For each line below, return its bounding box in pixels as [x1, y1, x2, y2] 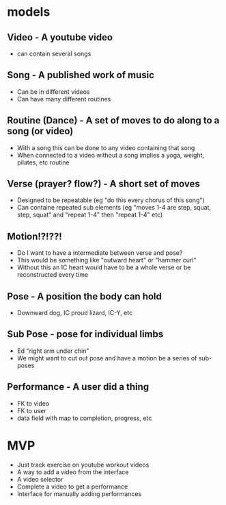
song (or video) [7, 125, 74, 137]
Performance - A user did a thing [7, 381, 150, 393]
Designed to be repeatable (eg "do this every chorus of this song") [16, 196, 205, 204]
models [7, 4, 51, 20]
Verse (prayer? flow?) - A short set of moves [7, 178, 200, 190]
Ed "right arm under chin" [16, 347, 89, 355]
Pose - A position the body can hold [7, 291, 163, 302]
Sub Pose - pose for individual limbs [7, 328, 164, 340]
